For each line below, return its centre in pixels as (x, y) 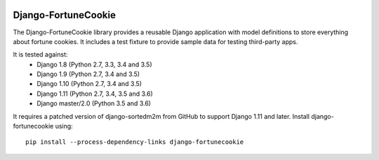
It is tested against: (40, 54)
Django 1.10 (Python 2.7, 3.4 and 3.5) (89, 84)
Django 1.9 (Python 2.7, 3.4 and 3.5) (88, 74)
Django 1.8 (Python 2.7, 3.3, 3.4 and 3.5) (94, 64)
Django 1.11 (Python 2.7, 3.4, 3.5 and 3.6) (95, 94)
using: (64, 126)
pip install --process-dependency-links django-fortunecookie (135, 142)
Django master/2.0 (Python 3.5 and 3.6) (94, 103)
